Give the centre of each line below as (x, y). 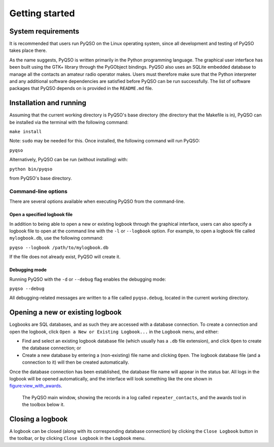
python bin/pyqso (31, 169)
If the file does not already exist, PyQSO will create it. (65, 257)
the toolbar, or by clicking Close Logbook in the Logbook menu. (77, 438)
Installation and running (48, 103)
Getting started (42, 13)
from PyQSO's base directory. (41, 178)
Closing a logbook (39, 419)
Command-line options (39, 191)
